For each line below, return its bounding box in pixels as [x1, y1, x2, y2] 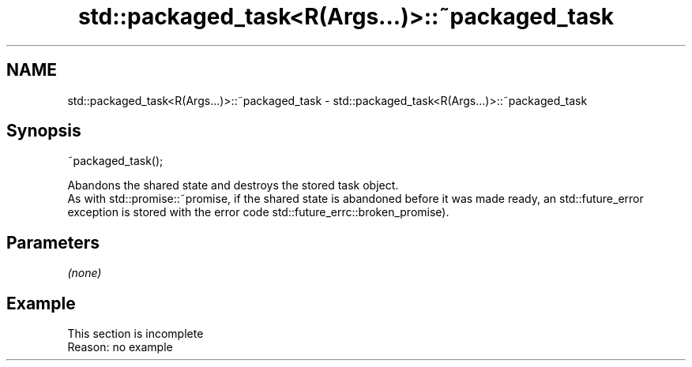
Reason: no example [67, 340, 173, 354]
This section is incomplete [67, 327, 204, 341]
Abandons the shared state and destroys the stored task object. [67, 178, 399, 193]
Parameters [6, 232, 100, 253]
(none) [67, 266, 102, 280]
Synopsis [6, 121, 81, 141]
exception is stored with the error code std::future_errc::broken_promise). [67, 205, 449, 219]
